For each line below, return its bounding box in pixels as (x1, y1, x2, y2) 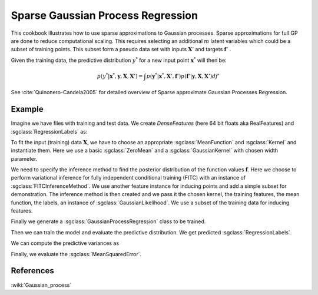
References (11, 266, 54, 276)
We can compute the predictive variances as (11, 240, 120, 247)
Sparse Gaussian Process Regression (11, 9, 198, 22)
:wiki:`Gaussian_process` (11, 281, 72, 289)
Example (11, 104, 44, 114)
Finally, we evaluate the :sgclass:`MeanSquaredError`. (11, 250, 142, 257)
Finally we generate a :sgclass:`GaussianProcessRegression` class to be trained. (11, 218, 206, 225)
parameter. (11, 155, 38, 162)
